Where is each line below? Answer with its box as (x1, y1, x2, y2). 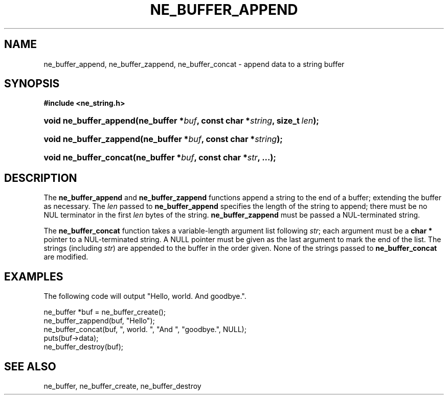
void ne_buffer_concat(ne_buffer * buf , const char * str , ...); (43, 152, 276, 163)
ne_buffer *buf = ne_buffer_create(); (43, 308, 166, 317)
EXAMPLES (4, 270, 63, 283)
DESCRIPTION (4, 171, 77, 184)
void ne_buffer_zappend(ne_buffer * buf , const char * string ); (43, 134, 283, 145)
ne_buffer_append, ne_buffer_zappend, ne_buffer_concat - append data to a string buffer (43, 59, 345, 68)
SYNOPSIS (4, 77, 60, 90)
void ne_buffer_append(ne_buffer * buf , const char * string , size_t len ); (43, 115, 319, 126)
